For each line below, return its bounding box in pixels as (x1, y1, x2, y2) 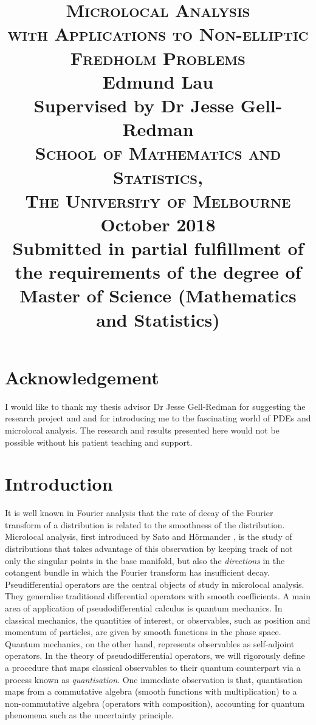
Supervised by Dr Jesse (33, 92, 235, 117)
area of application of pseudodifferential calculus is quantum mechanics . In (5, 602, 283, 614)
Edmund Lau (102, 69, 214, 94)
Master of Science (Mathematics (19, 283, 297, 308)
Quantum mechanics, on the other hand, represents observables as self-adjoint (5, 637, 295, 650)
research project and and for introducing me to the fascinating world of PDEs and (5, 412, 311, 424)
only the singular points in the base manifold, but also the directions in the (5, 554, 285, 567)
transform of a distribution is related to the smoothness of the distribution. (5, 518, 285, 531)
